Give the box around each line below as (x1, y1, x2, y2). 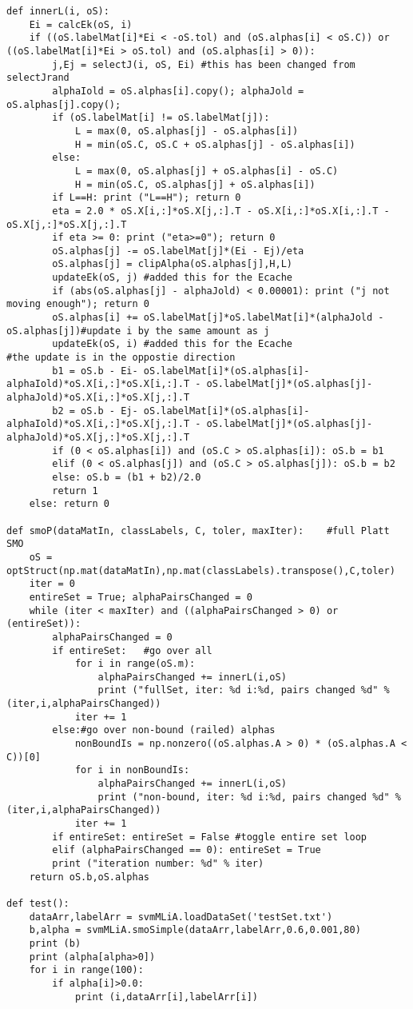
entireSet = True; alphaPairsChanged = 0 (29, 591, 252, 603)
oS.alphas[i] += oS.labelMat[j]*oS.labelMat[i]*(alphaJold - (52, 312, 384, 324)
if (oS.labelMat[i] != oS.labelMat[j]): (52, 112, 270, 124)
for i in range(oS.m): (74, 658, 196, 670)
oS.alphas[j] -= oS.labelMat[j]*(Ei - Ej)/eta (52, 245, 304, 257)
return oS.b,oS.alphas (29, 871, 149, 883)
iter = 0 (29, 578, 75, 590)
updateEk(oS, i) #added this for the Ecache (52, 338, 292, 350)
